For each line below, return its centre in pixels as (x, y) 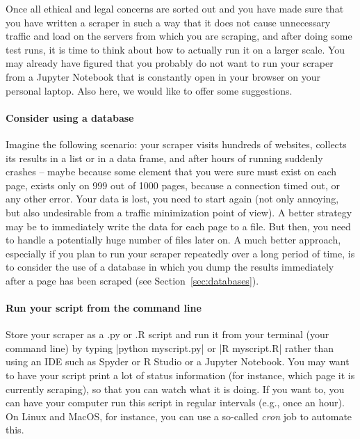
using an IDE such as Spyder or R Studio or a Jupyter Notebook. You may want (178, 361)
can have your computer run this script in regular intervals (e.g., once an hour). (175, 402)
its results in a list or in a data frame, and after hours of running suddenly (164, 158)
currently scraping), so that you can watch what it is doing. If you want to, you (175, 389)
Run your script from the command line (104, 308)
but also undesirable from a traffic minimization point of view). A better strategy (179, 212)
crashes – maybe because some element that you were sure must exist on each (171, 171)
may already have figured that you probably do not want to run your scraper (170, 63)
